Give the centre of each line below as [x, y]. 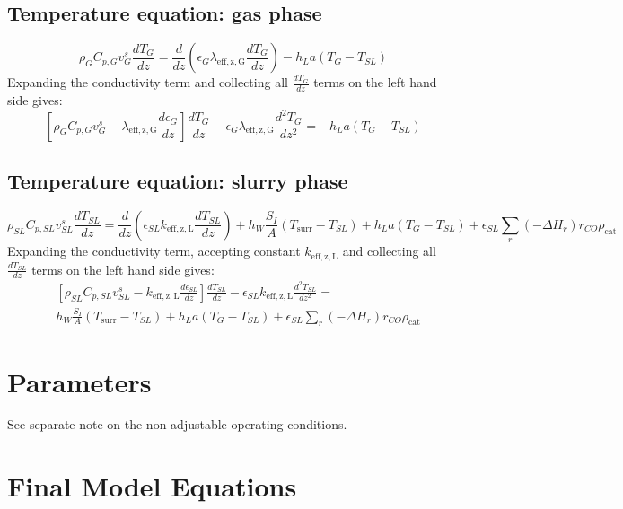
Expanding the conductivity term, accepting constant [154, 251]
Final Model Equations [152, 486]
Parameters [79, 381]
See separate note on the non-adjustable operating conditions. [177, 424]
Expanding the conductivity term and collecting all [148, 82]
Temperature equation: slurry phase [178, 180]
